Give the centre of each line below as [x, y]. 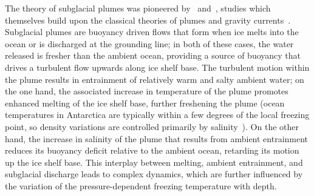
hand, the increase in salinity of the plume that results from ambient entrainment [157, 138]
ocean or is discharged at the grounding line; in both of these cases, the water [149, 43]
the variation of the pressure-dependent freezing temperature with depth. [141, 185]
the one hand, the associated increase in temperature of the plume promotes [147, 91]
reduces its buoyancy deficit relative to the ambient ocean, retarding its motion [152, 150]
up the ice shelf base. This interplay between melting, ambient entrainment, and [154, 162]
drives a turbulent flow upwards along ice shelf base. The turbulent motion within [157, 67]
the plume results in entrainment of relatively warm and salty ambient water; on [155, 79]
